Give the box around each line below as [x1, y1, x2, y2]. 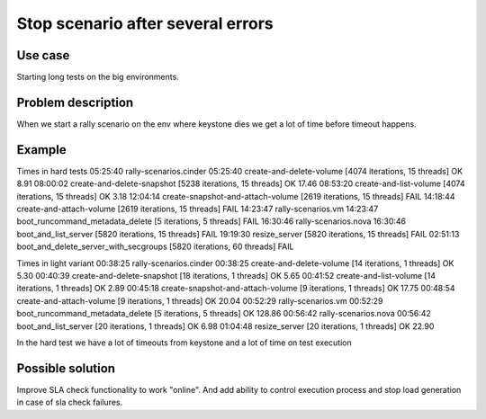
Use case [16, 48, 70, 63]
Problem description [16, 94, 134, 110]
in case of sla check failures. [16, 397, 123, 408]
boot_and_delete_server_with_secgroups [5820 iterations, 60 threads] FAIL [16, 241, 294, 252]
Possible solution [16, 361, 116, 376]
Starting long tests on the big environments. [16, 72, 179, 83]
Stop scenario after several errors [16, 13, 274, 33]
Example [16, 142, 67, 157]
